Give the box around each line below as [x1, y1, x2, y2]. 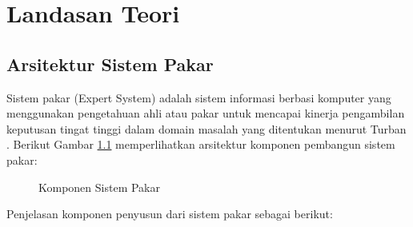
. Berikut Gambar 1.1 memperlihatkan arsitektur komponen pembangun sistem [6, 136, 395, 153]
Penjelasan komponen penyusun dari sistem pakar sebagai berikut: [6, 205, 333, 222]
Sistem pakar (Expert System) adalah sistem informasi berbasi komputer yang [6, 89, 391, 106]
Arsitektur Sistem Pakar [6, 51, 214, 76]
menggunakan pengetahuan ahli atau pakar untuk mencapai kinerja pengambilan [6, 105, 405, 121]
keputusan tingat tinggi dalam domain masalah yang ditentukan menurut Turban [6, 120, 407, 137]
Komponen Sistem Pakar [38, 178, 160, 195]
